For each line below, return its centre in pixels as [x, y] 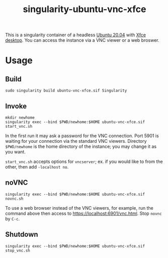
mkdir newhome [20, 118]
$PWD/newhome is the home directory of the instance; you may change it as [81, 146]
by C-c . [13, 219]
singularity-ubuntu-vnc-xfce [85, 9]
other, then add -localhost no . [37, 167]
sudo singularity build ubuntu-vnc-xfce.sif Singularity [66, 91]
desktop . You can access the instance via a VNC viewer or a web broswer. [82, 40]
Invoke [16, 106]
